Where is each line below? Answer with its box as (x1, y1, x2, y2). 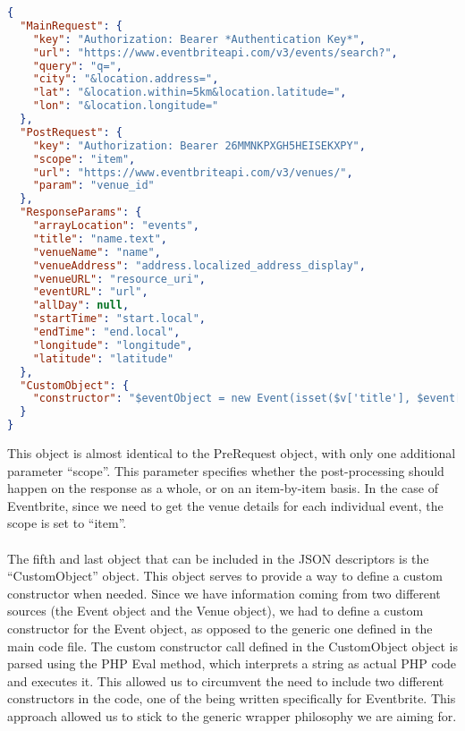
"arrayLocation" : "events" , (32, 219, 199, 232)
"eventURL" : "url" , (32, 285, 148, 299)
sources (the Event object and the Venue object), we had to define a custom (7, 601, 424, 620)
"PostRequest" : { (20, 125, 123, 139)
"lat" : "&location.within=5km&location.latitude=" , (32, 86, 347, 99)
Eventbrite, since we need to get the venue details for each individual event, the (7, 496, 444, 514)
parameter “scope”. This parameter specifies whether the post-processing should (7, 461, 444, 480)
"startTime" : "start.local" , (32, 312, 206, 326)
